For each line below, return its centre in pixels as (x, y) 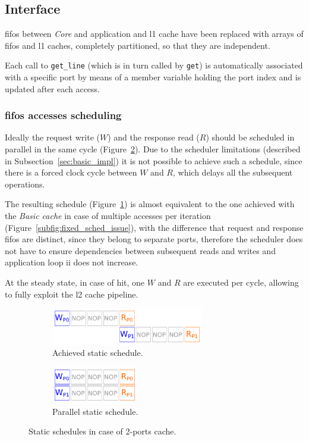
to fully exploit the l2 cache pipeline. (72, 294)
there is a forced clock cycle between (71, 172)
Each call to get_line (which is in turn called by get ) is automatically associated (154, 65)
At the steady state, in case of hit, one (75, 282)
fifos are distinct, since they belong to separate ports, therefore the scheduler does (154, 239)
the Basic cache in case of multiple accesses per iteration (108, 216)
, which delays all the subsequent (233, 172)
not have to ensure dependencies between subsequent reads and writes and (140, 250)
